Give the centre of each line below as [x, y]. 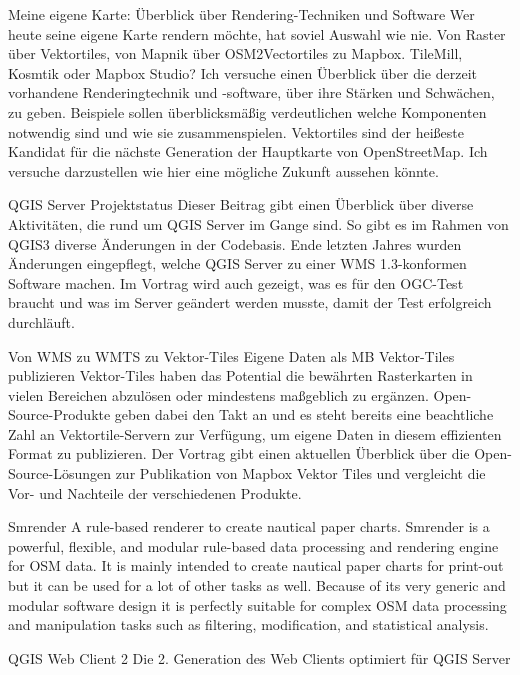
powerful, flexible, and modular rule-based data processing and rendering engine [253, 545]
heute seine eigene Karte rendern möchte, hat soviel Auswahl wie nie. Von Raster [257, 33]
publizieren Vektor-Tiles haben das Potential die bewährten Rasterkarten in [240, 375]
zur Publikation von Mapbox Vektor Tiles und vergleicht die [300, 473]
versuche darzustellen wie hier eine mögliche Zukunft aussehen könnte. [223, 170]
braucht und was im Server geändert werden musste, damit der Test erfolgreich [250, 302]
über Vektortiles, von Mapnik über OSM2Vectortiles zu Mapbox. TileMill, [235, 53]
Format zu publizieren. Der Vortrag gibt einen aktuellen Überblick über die [239, 453]
